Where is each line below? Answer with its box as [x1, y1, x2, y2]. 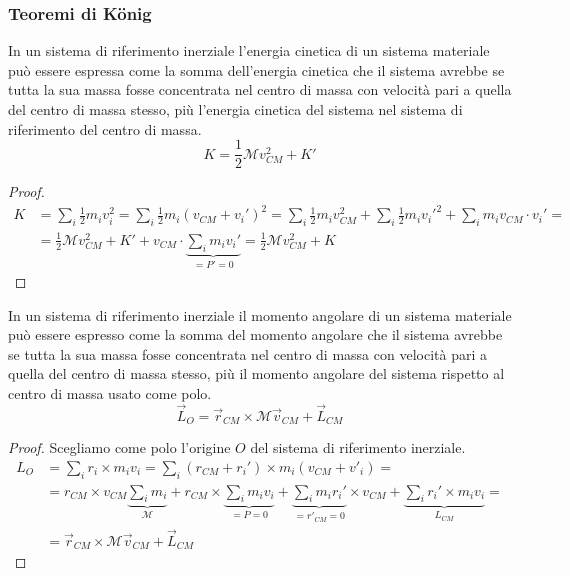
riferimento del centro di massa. [8, 118, 202, 139]
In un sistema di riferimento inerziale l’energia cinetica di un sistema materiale [8, 40, 490, 61]
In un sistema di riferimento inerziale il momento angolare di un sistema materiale [8, 304, 512, 325]
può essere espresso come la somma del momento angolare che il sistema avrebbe [8, 324, 503, 345]
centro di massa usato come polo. [8, 382, 212, 403]
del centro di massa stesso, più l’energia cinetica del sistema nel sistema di [8, 99, 463, 119]
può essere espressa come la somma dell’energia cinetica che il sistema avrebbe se [8, 59, 505, 80]
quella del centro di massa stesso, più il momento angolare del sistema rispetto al [8, 363, 505, 384]
